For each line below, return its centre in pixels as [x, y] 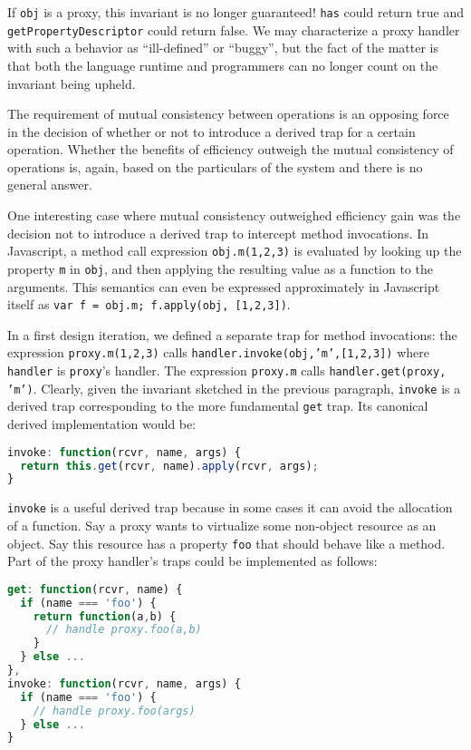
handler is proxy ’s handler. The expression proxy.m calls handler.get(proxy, [227, 370]
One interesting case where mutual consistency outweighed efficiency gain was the [234, 215]
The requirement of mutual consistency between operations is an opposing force [228, 114]
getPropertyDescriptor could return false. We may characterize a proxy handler [234, 29]
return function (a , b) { [105, 616]
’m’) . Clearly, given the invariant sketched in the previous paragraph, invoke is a [234, 388]
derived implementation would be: [102, 424]
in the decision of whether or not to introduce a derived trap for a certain [211, 131]
